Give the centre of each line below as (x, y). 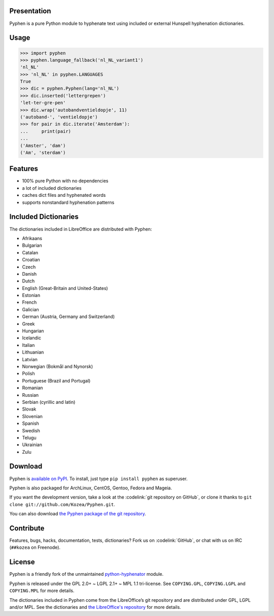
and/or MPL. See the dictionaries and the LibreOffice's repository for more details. (95, 607)
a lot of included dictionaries (52, 188)
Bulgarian (32, 245)
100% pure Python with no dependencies (65, 181)
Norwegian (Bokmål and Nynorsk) (58, 366)
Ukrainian (32, 445)
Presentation (30, 11)
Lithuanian (33, 352)
